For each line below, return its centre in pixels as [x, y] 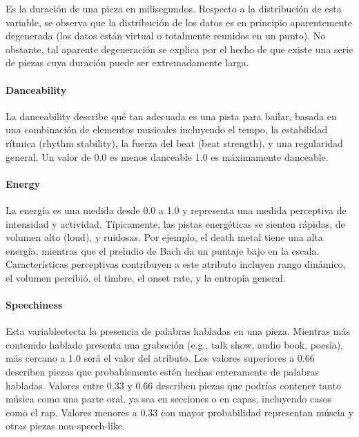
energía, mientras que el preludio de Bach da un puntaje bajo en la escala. [163, 250]
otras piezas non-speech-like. [65, 426]
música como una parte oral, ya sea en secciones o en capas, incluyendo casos [169, 399]
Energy [23, 183]
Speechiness [34, 305]
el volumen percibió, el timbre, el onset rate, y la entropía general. [146, 277]
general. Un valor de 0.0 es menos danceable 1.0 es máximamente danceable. [167, 156]
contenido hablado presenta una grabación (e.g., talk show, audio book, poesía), [175, 344]
